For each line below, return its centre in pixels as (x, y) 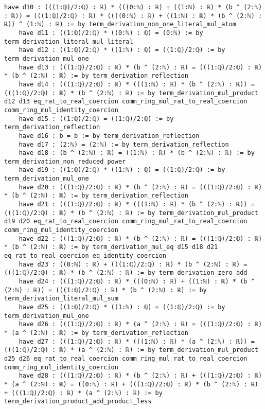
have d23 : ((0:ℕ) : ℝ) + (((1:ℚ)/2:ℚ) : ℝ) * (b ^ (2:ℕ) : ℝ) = (133, 264)
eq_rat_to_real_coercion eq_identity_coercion (85, 256)
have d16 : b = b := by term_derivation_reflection (109, 136)
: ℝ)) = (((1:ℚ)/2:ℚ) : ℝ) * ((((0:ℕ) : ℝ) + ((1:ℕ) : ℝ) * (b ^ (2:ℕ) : (133, 16)
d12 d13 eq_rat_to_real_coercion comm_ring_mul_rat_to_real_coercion (126, 102)
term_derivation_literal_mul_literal (69, 41)
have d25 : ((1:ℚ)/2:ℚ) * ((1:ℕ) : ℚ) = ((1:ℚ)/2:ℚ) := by (122, 307)
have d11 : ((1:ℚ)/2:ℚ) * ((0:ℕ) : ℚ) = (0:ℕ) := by (111, 33)
